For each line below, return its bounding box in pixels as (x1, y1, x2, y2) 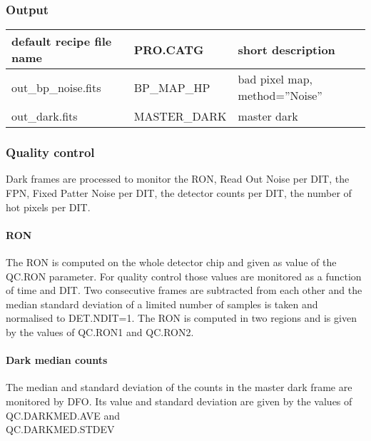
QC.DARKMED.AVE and (6, 407, 121, 422)
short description (238, 41, 335, 58)
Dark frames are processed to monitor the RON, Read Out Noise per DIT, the (6, 171, 350, 186)
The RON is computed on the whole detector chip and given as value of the (6, 255, 337, 270)
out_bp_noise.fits (11, 78, 101, 96)
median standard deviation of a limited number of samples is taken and (6, 296, 318, 311)
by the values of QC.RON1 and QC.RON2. (6, 324, 194, 339)
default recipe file (11, 33, 112, 50)
